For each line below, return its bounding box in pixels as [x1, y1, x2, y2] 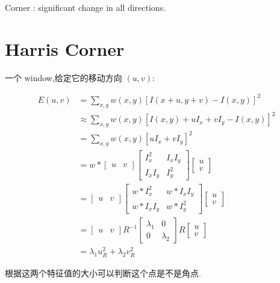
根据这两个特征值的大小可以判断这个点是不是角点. [5, 266, 201, 279]
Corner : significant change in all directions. [5, 1, 166, 13]
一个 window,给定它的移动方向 [5, 71, 122, 84]
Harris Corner [5, 36, 125, 61]
